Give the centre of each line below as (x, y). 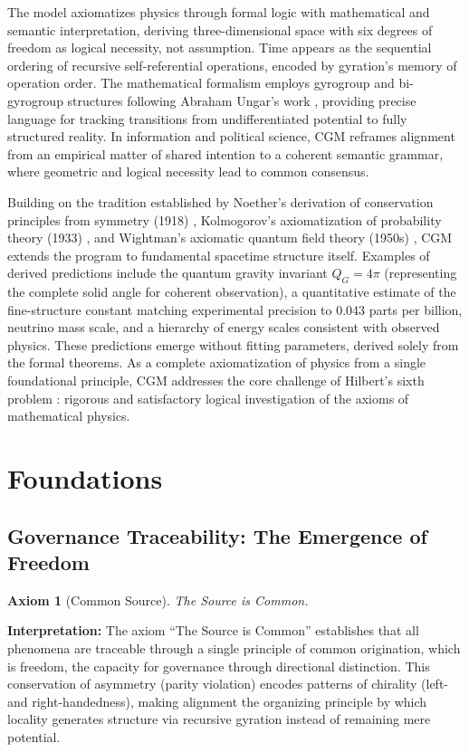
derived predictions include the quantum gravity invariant (167, 273)
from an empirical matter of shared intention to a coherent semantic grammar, (225, 153)
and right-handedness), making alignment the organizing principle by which (217, 701)
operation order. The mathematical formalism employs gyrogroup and (201, 83)
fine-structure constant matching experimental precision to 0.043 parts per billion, (235, 309)
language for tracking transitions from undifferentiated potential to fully (207, 118)
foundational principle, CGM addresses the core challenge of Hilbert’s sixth (216, 381)
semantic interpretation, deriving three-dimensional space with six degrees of (220, 29)
